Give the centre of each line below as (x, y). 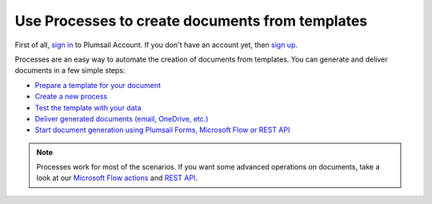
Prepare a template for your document (98, 85)
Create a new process (71, 97)
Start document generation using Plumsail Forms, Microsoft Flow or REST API (162, 130)
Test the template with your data (88, 107)
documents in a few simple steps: (70, 70)
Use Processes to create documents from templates (191, 21)
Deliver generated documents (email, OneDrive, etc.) (122, 118)
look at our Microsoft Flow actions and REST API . (117, 178)
